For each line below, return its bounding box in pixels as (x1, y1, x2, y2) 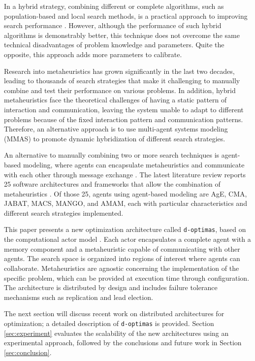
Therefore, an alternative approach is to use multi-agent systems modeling (4, 124, 228, 134)
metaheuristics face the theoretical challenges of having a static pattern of (4, 95, 227, 105)
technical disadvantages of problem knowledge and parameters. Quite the (4, 39, 224, 50)
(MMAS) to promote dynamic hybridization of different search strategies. (4, 133, 225, 143)
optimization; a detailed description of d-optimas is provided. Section (4, 318, 214, 328)
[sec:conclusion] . (4, 347, 52, 357)
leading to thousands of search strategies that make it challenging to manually (4, 75, 240, 86)
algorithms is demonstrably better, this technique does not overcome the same (4, 30, 240, 40)
